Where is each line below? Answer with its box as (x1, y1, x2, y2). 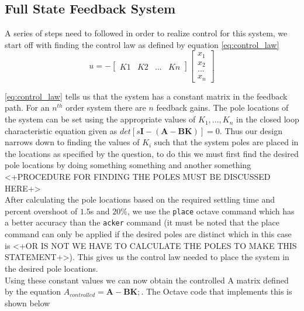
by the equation (5, 285, 61, 298)
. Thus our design (219, 124, 282, 136)
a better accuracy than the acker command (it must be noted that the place (5, 216, 279, 228)
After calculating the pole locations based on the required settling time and (5, 193, 275, 206)
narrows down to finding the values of (5, 136, 140, 148)
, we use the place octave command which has (127, 204, 295, 217)
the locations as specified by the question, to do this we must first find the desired (5, 147, 299, 159)
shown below (5, 296, 50, 309)
